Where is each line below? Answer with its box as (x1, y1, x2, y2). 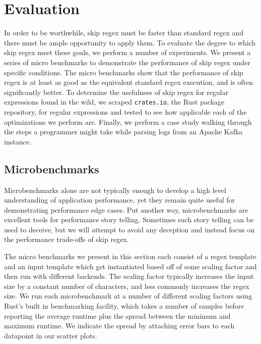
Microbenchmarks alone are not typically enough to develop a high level (4, 184, 226, 195)
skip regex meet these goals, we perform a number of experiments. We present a (4, 47, 251, 58)
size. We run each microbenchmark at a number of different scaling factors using (4, 290, 252, 301)
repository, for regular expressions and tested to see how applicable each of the (4, 106, 247, 117)
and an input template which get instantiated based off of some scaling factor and (4, 261, 257, 271)
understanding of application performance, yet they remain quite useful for (4, 194, 235, 205)
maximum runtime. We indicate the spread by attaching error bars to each (4, 320, 235, 331)
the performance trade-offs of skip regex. (4, 234, 129, 244)
